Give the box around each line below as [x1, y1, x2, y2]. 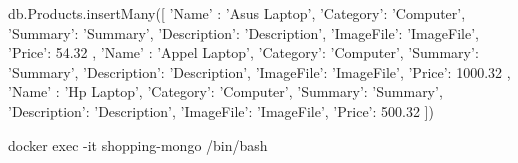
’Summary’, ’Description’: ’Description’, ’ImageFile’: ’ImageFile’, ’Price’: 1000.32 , [8, 61, 511, 82]
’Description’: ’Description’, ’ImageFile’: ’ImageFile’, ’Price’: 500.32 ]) [8, 100, 434, 121]
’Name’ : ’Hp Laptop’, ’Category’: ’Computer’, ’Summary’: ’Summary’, [8, 81, 443, 102]
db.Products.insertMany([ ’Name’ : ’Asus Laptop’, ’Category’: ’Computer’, [8, 3, 466, 23]
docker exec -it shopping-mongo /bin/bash [8, 134, 268, 155]
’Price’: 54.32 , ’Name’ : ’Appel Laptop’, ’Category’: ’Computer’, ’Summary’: [8, 42, 479, 63]
